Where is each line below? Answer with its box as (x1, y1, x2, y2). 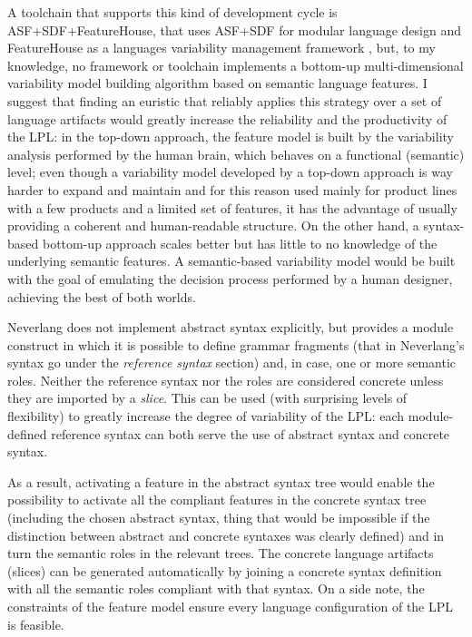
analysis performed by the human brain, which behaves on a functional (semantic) (7, 144, 465, 163)
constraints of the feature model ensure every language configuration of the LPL (7, 597, 454, 615)
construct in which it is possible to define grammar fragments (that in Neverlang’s (7, 335, 465, 354)
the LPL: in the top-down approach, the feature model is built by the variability (7, 127, 454, 146)
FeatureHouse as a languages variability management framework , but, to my (7, 38, 436, 57)
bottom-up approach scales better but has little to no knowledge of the (42, 233, 438, 252)
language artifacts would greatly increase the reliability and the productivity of (7, 109, 447, 128)
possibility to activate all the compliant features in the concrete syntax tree (7, 490, 427, 509)
